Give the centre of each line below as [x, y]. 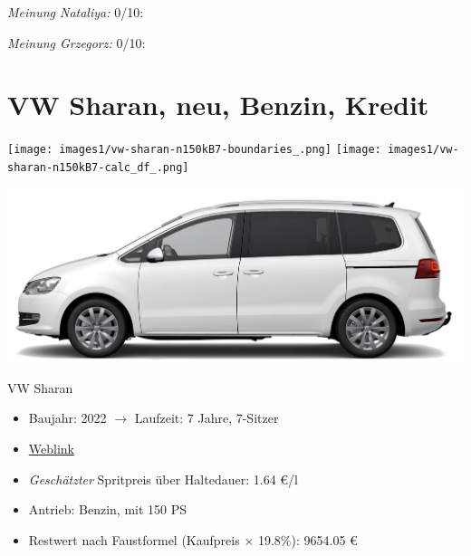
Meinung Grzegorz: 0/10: [77, 42]
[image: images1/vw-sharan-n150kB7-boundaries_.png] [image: [194, 150]
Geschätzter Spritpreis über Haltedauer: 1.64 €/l [163, 479]
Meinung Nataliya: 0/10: [76, 12]
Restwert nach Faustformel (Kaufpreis [134, 539]
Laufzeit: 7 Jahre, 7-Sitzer [207, 418]
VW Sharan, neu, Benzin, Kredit [218, 105]
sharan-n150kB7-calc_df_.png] [98, 167]
